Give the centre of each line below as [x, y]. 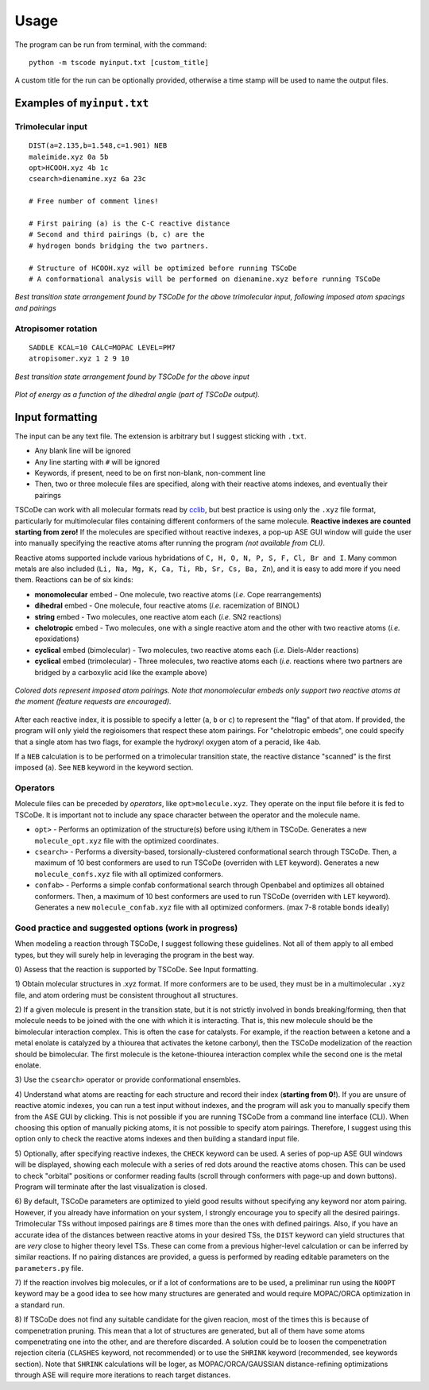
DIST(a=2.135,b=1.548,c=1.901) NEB [98, 146]
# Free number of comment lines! [94, 201]
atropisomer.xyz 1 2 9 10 [79, 359]
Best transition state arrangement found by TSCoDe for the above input [132, 376]
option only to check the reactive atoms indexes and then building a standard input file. [157, 1139]
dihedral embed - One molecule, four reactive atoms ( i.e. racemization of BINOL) [167, 606]
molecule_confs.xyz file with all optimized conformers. [129, 874]
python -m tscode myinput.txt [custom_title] [119, 62]
